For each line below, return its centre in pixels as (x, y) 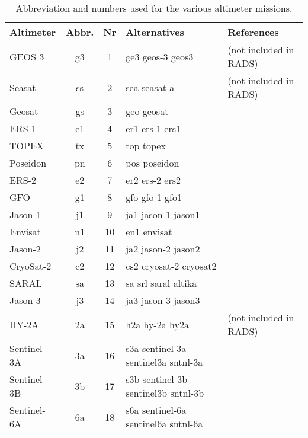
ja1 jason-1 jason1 (163, 214)
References (253, 32)
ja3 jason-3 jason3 (163, 300)
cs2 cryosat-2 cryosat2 (171, 266)
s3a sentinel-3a (156, 348)
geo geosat (147, 111)
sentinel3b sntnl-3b (165, 393)
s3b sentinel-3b (157, 379)
